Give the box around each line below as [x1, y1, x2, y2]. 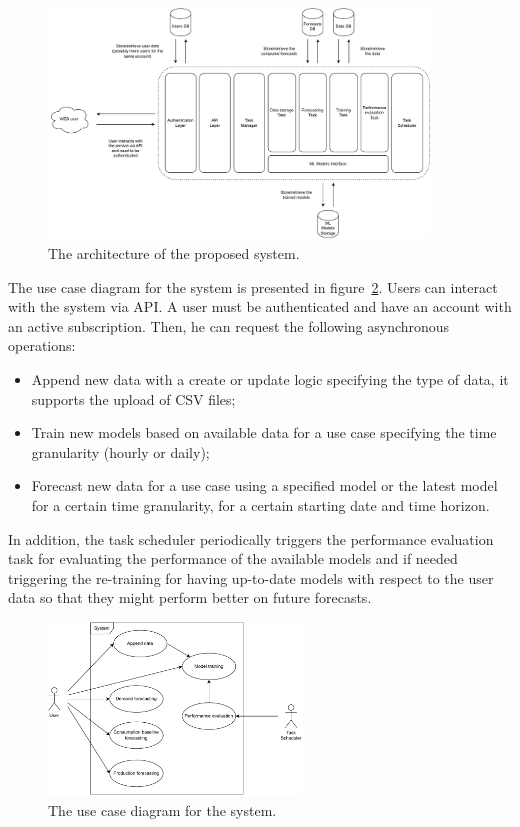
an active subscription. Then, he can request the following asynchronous [8, 315, 450, 336]
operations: [8, 335, 76, 356]
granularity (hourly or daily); [31, 441, 210, 462]
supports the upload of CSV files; [31, 388, 236, 409]
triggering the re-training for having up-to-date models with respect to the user [8, 567, 494, 588]
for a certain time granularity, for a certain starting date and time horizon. [31, 494, 490, 515]
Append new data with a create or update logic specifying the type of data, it [31, 368, 509, 389]
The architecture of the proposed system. [48, 243, 300, 263]
